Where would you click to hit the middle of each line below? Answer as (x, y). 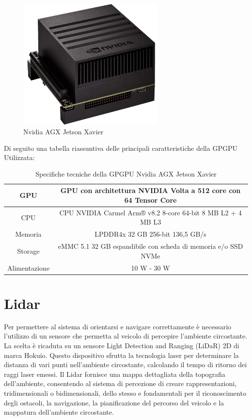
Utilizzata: (19, 157)
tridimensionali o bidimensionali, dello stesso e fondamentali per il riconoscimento (125, 393)
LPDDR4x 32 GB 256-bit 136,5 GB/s (150, 234)
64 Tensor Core (150, 200)
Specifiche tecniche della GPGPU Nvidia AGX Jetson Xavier (126, 173)
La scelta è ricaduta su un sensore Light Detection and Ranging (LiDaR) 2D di (122, 346)
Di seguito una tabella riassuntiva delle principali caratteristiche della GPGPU (121, 148)
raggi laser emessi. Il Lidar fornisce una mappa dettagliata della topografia (115, 374)
